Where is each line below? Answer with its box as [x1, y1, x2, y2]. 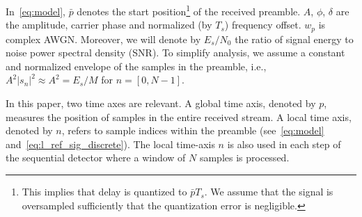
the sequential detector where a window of [6, 150, 186, 165]
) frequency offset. [224, 17, 301, 32]
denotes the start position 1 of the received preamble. [77, 2, 301, 18]
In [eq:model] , [6, 3, 65, 18]
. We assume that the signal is [204, 184, 333, 199]
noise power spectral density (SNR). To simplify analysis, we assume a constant [6, 45, 345, 60]
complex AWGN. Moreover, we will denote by [6, 31, 201, 46]
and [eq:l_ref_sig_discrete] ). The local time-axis [6, 136, 215, 151]
